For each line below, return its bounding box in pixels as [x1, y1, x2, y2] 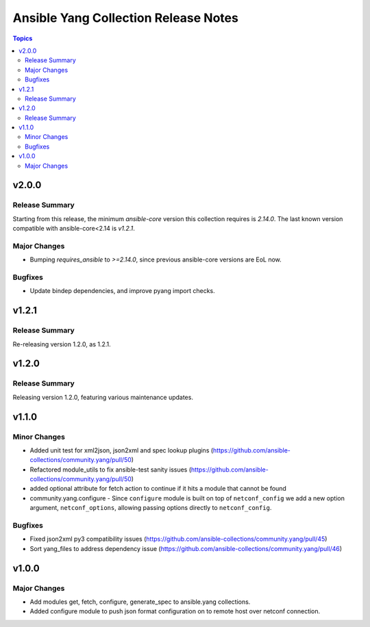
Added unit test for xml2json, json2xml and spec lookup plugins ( [29, 446, 214, 455]
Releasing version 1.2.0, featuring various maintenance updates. [12, 393, 193, 401]
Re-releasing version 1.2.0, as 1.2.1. [12, 340, 111, 348]
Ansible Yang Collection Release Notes [12, 10, 239, 25]
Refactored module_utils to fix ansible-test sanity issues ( [29, 465, 192, 474]
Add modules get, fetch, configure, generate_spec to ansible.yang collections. [29, 598, 251, 606]
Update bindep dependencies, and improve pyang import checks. [29, 287, 215, 295]
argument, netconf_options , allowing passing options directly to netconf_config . [29, 504, 272, 512]
